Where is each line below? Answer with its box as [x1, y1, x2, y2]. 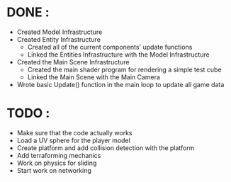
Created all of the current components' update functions [27, 42, 193, 51]
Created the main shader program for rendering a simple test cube [27, 65, 222, 74]
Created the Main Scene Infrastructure [16, 57, 130, 66]
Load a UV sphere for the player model [16, 136, 130, 144]
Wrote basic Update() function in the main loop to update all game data [16, 80, 225, 89]
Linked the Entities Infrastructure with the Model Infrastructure [27, 50, 210, 59]
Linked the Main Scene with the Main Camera [27, 72, 161, 81]
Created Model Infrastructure [16, 28, 103, 36]
